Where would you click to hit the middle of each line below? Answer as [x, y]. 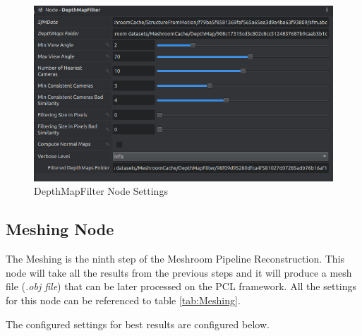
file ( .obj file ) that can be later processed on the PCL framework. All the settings [181, 286]
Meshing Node [60, 229]
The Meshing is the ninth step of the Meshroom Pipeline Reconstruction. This [175, 259]
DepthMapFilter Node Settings [101, 191]
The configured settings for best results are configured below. [138, 324]
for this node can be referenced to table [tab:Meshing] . [123, 300]
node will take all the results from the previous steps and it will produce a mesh [179, 272]
